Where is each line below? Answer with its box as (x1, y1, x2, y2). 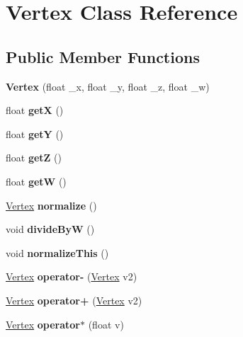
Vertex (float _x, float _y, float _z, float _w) (6, 79, 210, 93)
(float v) (88, 316, 124, 331)
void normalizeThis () (6, 245, 109, 260)
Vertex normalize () (6, 198, 97, 212)
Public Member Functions (6, 45, 200, 67)
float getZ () (6, 150, 62, 165)
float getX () (6, 103, 64, 118)
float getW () (6, 173, 67, 188)
